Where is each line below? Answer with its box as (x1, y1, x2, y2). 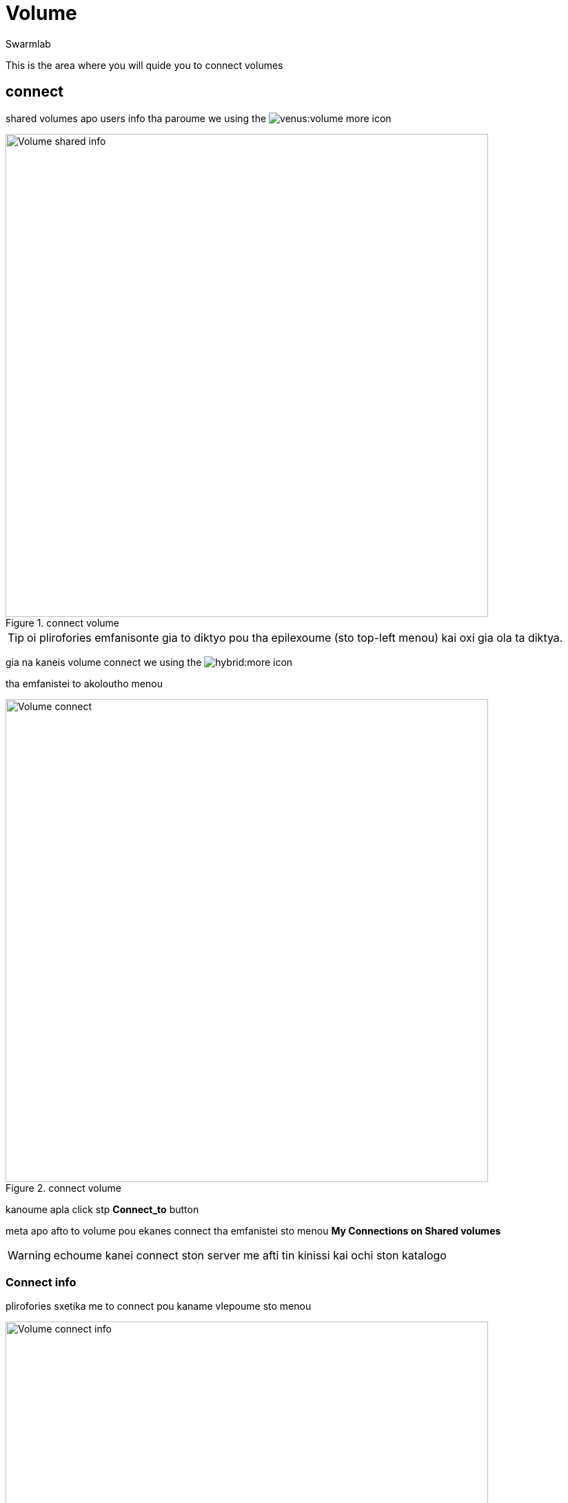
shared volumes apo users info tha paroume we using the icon (6, 112, 392, 124)
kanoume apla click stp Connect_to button (6, 1203, 199, 1215)
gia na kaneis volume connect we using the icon (6, 656, 293, 668)
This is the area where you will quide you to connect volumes (6, 59, 283, 71)
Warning (8, 1248, 51, 1262)
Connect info (6, 1275, 77, 1289)
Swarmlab (6, 37, 51, 50)
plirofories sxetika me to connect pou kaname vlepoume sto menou (6, 1300, 312, 1313)
